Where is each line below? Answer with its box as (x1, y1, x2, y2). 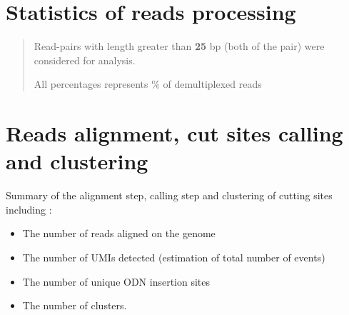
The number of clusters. (22, 298, 127, 313)
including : (6, 201, 52, 216)
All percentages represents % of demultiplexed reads (34, 76, 262, 91)
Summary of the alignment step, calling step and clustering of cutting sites (6, 188, 333, 203)
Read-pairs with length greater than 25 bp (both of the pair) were (34, 39, 325, 54)
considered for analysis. (34, 52, 136, 67)
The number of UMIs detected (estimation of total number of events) (22, 250, 325, 264)
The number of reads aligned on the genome (22, 226, 216, 241)
